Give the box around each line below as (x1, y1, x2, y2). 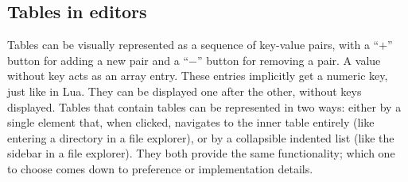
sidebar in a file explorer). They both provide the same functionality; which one (7, 145, 395, 161)
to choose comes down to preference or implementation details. (7, 160, 313, 176)
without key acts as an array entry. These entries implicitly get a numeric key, (7, 67, 388, 84)
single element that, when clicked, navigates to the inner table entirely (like (7, 114, 375, 131)
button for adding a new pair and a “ (7, 51, 189, 68)
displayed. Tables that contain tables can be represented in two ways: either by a (7, 98, 402, 115)
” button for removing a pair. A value (196, 51, 381, 68)
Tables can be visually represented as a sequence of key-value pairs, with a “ (7, 36, 379, 53)
